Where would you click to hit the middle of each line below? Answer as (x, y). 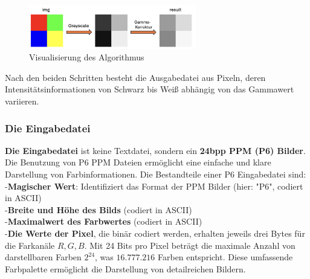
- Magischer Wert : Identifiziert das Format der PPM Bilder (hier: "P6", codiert (154, 186)
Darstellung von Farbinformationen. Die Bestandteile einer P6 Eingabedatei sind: (156, 174)
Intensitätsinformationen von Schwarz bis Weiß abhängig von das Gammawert (150, 89)
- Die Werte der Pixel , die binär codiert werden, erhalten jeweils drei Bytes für (155, 233)
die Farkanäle (30, 245)
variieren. (22, 101)
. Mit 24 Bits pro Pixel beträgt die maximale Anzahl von (190, 245)
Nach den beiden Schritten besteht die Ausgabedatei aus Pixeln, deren (135, 77)
